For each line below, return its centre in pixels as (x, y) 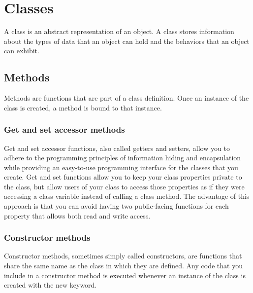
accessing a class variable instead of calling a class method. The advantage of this (127, 196)
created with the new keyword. (50, 285)
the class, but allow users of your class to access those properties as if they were (124, 186)
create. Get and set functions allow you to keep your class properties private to (123, 177)
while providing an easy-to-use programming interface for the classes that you (121, 167)
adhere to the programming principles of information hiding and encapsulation (123, 158)
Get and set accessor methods (64, 129)
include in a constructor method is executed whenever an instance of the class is (125, 275)
